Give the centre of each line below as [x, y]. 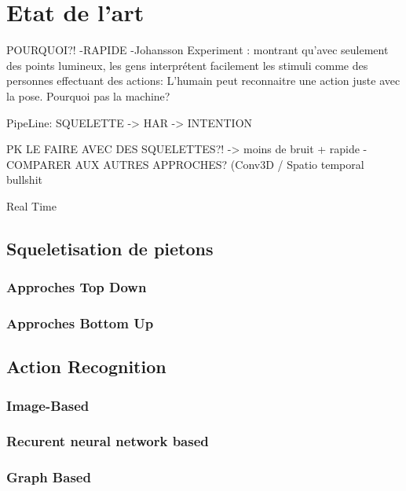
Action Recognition [86, 366]
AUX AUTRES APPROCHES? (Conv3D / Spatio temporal [219, 164]
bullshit [24, 180]
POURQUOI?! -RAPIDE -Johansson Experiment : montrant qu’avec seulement [198, 50]
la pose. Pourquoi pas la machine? [88, 95]
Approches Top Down [77, 287]
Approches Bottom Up [80, 323]
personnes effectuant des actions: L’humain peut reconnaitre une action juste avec [203, 81]
